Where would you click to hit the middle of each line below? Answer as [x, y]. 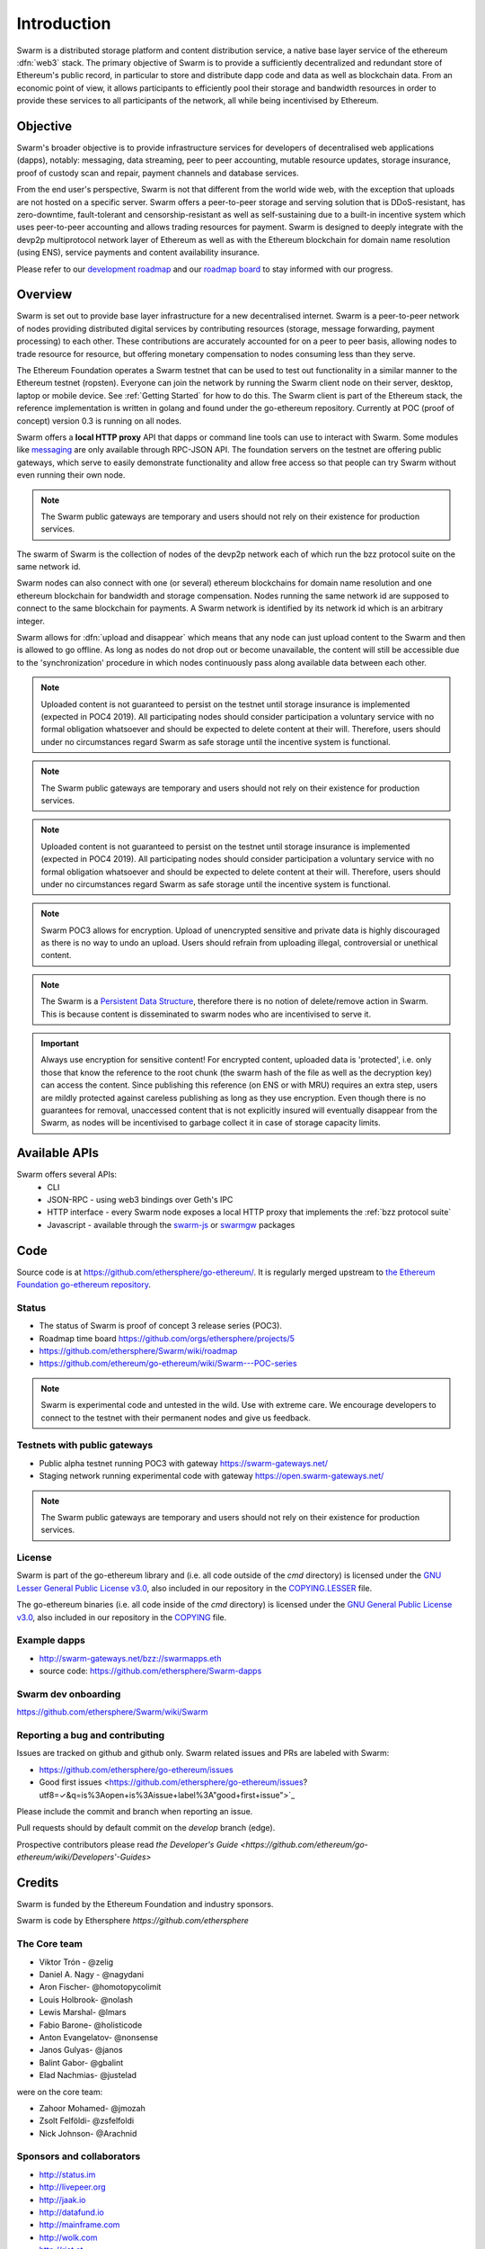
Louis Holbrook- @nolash [86, 1999]
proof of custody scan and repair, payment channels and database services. [158, 173]
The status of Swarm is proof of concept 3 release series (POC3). [161, 1326]
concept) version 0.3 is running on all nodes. [99, 421]
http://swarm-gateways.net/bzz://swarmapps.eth [130, 1658]
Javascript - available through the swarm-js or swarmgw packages [171, 1224]
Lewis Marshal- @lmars [83, 2012]
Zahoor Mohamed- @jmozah [92, 2108]
